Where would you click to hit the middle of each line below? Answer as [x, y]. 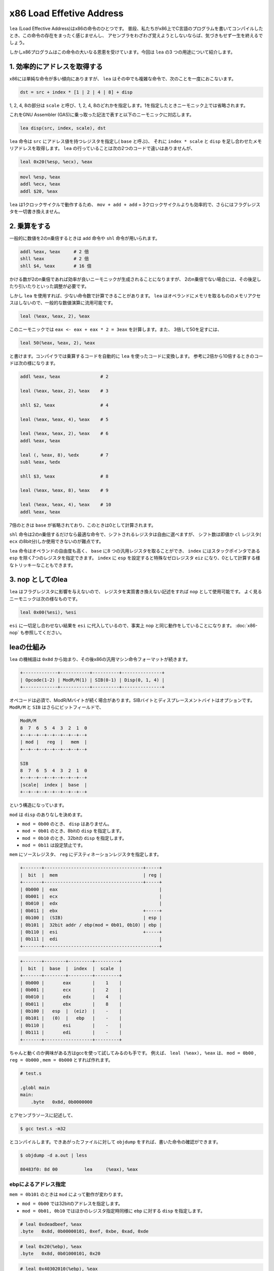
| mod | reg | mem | [54, 742]
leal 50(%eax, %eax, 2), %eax [58, 343]
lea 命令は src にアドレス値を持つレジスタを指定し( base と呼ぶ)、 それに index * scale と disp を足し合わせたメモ [136, 141]
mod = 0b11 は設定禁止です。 [54, 845]
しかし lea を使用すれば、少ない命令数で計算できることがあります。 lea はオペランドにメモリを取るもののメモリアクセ [135, 295]
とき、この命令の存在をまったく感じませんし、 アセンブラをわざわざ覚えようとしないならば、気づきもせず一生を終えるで [136, 35]
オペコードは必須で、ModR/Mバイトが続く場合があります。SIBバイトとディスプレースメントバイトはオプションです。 [132, 700]
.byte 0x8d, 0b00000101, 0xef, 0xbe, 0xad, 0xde [84, 1231]
